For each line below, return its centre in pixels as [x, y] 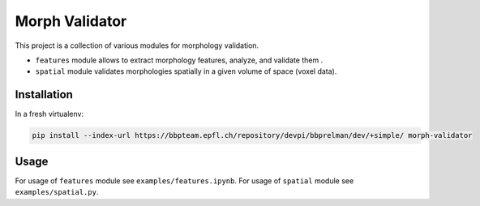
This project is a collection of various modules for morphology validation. [137, 45]
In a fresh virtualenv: [49, 114]
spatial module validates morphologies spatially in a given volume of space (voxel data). [186, 71]
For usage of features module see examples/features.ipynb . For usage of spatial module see [184, 180]
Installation [44, 94]
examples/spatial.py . [57, 192]
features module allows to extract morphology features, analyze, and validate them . [179, 60]
